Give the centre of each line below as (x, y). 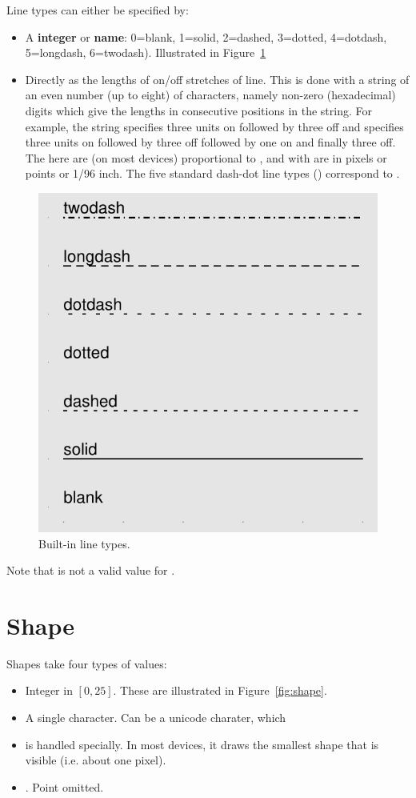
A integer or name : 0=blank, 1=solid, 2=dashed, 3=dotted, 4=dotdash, (206, 36)
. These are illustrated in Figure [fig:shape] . (220, 690)
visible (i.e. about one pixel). (96, 760)
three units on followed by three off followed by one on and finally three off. (210, 142)
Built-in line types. (84, 543)
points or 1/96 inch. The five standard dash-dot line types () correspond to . (212, 173)
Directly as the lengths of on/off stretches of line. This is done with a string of (217, 79)
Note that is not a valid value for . (91, 570)
